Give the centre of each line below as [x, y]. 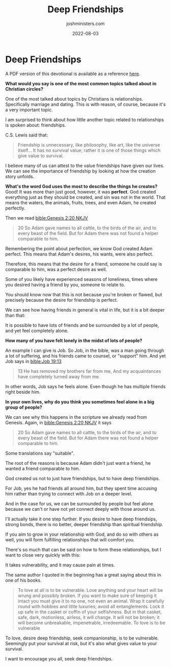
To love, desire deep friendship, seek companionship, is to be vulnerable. [82, 638]
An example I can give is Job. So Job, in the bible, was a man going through [85, 350]
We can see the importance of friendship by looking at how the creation [81, 171]
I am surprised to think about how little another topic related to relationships [85, 120]
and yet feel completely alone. [37, 330]
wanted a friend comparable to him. [43, 468]
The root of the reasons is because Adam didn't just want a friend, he [78, 463]
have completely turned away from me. [59, 376]
